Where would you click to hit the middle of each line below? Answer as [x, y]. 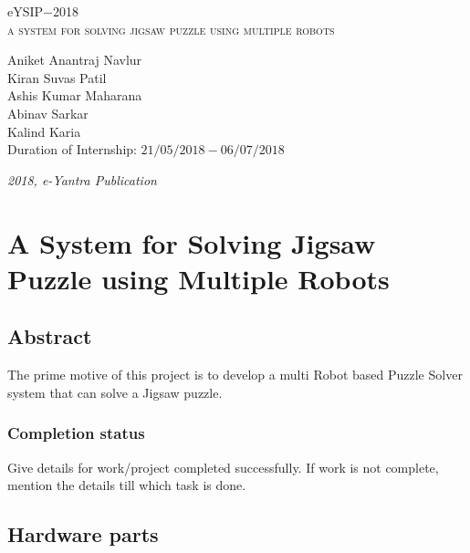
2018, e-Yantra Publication [82, 179]
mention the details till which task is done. [127, 485]
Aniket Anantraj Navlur [75, 60]
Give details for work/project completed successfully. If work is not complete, [223, 467]
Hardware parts [83, 534]
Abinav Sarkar [48, 113]
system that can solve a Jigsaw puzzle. [115, 392]
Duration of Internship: [72, 149]
